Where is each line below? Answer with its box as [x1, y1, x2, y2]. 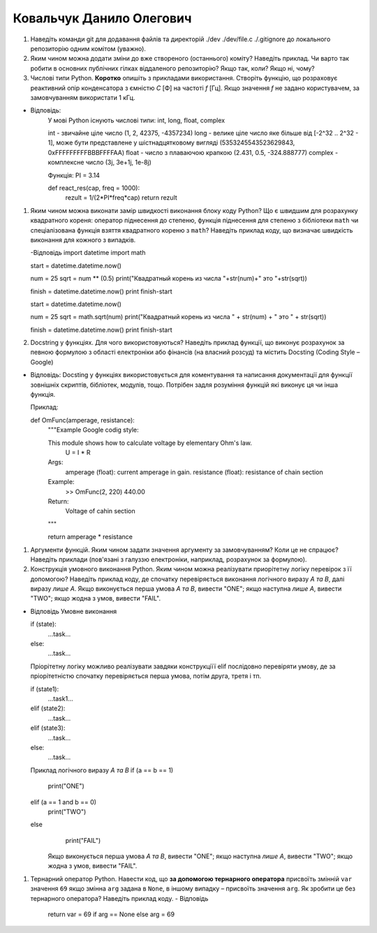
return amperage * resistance [47, 533, 133, 541]
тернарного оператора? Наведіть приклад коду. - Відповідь [30, 894, 209, 902]
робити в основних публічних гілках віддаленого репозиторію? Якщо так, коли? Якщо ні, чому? [30, 64, 316, 73]
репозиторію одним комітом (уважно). [30, 44, 147, 52]
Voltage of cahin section [65, 507, 135, 515]
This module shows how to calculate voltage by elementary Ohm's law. [47, 439, 253, 447]
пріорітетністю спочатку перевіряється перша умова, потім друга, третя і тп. [30, 672, 262, 680]
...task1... [47, 694, 73, 703]
